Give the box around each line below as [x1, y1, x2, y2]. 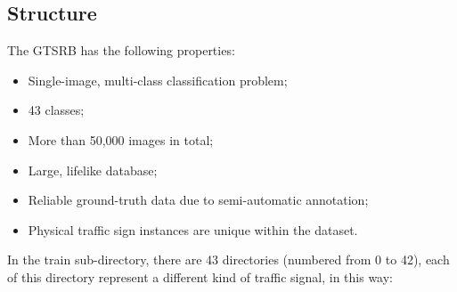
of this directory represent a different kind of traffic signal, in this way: [7, 267, 393, 286]
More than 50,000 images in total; [28, 130, 214, 149]
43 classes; [28, 101, 85, 119]
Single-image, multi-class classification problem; [28, 70, 288, 89]
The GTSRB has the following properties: [7, 41, 235, 60]
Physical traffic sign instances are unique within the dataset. [28, 220, 358, 239]
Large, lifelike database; [28, 160, 158, 179]
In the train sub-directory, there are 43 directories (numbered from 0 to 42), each [7, 250, 450, 269]
